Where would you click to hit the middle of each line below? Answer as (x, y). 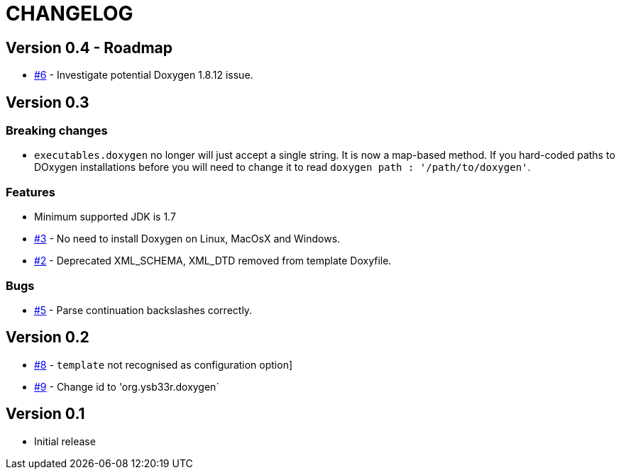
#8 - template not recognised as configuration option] (164, 364)
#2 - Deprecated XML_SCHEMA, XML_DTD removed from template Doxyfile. (213, 261)
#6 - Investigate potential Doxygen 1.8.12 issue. (144, 75)
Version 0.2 (48, 337)
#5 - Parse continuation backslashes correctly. (143, 310)
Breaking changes (57, 131)
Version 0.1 (45, 414)
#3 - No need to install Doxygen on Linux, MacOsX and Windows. (187, 239)
